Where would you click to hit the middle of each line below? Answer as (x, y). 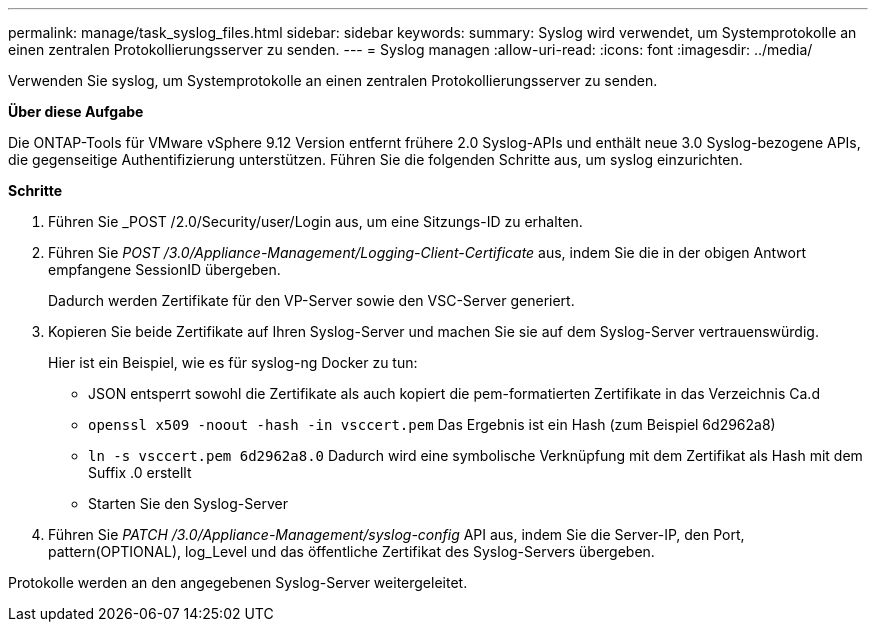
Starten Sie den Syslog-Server (188, 503)
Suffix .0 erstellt (140, 472)
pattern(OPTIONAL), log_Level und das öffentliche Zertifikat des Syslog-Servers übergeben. (351, 551)
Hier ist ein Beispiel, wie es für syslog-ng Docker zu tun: (233, 362)
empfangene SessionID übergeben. (164, 269)
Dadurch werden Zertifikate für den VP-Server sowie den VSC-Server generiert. (311, 300)
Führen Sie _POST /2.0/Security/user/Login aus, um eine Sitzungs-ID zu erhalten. (315, 221)
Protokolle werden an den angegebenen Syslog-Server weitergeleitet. (238, 582)
